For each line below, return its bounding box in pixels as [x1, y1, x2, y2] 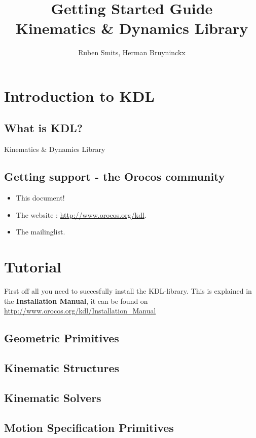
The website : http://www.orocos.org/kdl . [16, 209, 147, 220]
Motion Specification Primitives [4, 419, 174, 435]
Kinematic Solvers [4, 389, 101, 405]
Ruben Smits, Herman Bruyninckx [78, 47, 186, 58]
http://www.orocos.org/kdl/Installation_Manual [4, 305, 156, 316]
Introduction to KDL [4, 85, 155, 106]
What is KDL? [4, 120, 83, 136]
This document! [16, 192, 65, 203]
